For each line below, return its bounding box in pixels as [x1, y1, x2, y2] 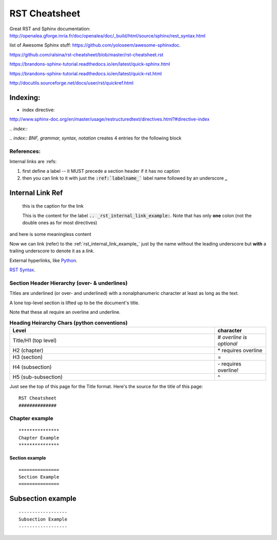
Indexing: [9, 93, 41, 102]
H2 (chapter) [12, 347, 44, 354]
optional [217, 340, 238, 347]
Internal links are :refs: [9, 158, 57, 165]
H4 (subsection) [12, 363, 52, 370]
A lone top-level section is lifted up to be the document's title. [9, 299, 140, 306]
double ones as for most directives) [22, 219, 97, 226]
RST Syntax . [9, 267, 36, 273]
